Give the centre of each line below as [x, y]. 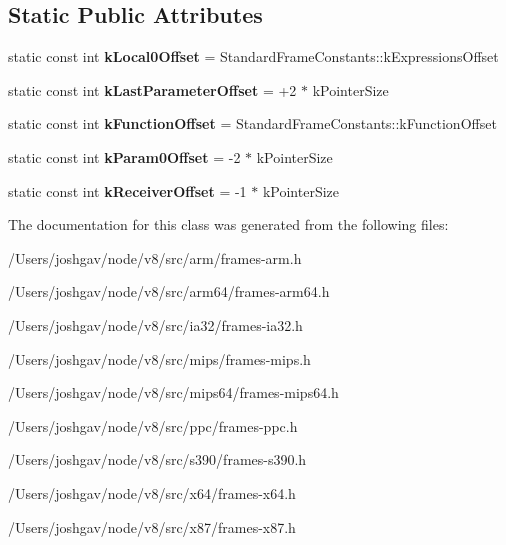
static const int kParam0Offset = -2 [124, 156]
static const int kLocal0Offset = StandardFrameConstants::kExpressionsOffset [253, 56]
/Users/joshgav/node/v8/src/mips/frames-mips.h [159, 358]
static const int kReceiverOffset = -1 [127, 190]
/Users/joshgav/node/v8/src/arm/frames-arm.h [155, 257]
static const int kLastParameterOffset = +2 [152, 89]
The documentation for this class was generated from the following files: [228, 224]
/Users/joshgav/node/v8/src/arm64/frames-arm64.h [169, 291]
